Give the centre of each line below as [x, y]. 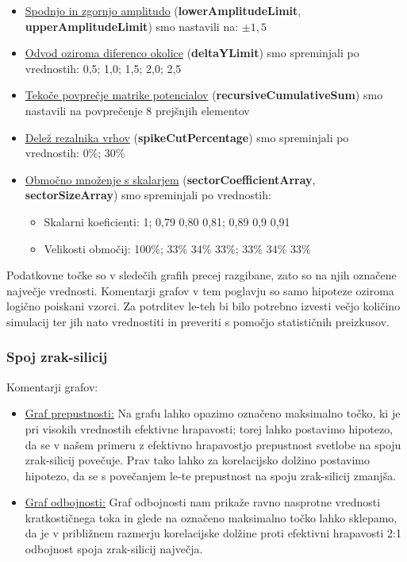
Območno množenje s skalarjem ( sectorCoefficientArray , [170, 179]
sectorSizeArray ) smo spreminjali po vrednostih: [148, 195]
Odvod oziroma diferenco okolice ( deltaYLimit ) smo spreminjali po [192, 53]
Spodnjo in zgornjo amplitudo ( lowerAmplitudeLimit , [163, 10]
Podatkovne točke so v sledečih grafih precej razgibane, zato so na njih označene [202, 275]
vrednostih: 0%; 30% [75, 153]
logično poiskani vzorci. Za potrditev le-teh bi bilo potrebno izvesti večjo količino [203, 306]
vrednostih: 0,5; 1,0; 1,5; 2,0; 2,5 [103, 68]
